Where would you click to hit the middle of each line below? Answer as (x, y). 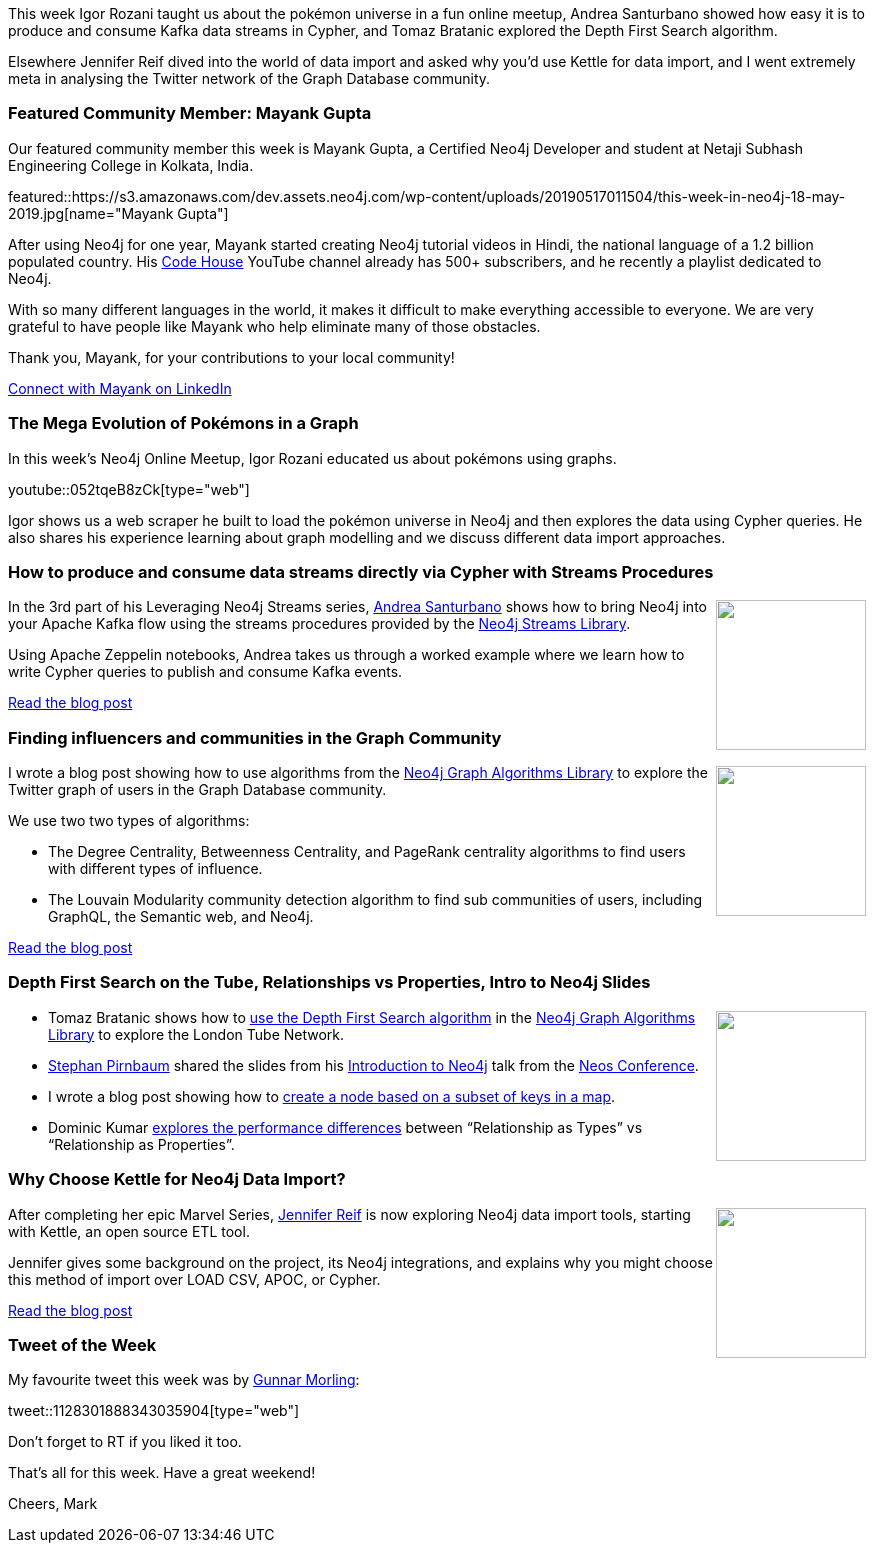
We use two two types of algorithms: (129, 820)
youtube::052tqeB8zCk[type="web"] (129, 489)
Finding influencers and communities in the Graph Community (255, 737)
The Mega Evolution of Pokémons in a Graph (183, 423)
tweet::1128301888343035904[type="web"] (154, 1411)
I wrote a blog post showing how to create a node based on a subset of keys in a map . (332, 1096)
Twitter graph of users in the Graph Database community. (197, 789)
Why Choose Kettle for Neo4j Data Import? (177, 1179)
